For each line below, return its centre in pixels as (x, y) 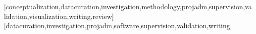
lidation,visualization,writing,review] (59, 16)
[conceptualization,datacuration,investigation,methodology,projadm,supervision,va (128, 6)
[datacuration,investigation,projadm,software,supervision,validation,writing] (118, 25)
